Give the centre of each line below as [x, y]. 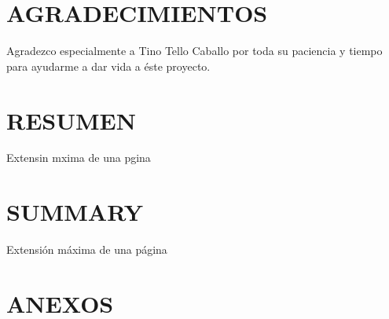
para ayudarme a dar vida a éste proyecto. [108, 66]
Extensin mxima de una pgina [79, 158]
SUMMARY [75, 212]
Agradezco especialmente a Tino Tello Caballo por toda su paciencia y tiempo [194, 51]
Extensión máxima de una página [87, 249]
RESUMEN [71, 120]
